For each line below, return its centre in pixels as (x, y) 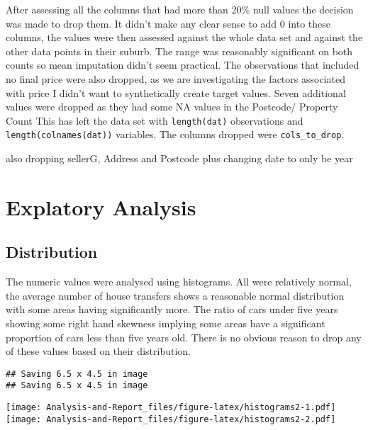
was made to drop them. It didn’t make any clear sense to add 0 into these (168, 23)
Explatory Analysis (101, 206)
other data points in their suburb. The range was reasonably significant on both (179, 51)
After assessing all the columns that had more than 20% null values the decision (180, 9)
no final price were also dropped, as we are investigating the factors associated (175, 78)
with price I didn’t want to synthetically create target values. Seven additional (176, 92)
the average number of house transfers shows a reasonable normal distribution (175, 295)
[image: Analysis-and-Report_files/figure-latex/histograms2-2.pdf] (171, 419)
